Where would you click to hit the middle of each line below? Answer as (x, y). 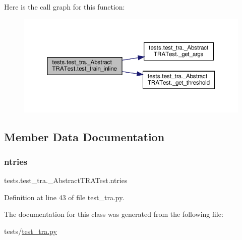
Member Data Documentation (84, 136)
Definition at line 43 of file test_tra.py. (64, 197)
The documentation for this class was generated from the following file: (114, 214)
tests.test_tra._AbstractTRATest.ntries (66, 180)
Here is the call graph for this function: (65, 7)
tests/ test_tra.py (31, 231)
